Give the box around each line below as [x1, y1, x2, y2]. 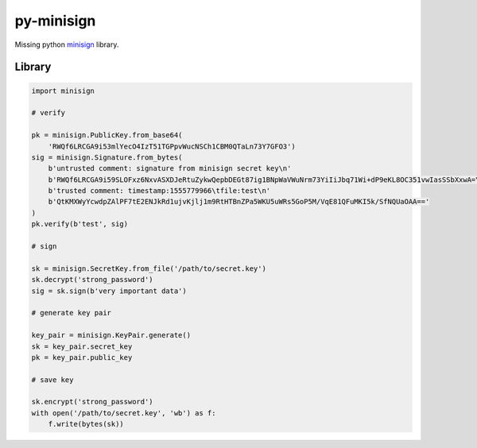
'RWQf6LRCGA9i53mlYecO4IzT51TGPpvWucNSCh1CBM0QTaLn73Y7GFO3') [48, 141, 296, 151]
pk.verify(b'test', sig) [31, 219, 129, 229]
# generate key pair [31, 308, 111, 318]
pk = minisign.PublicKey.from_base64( [31, 131, 183, 140]
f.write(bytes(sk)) [48, 419, 125, 429]
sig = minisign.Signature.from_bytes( [31, 153, 183, 162]
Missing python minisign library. [14, 40, 119, 49]
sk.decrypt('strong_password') [31, 275, 154, 284]
